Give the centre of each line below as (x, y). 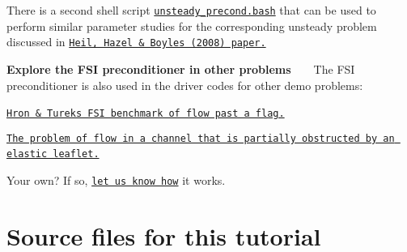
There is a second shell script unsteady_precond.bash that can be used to (191, 10)
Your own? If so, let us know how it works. (116, 180)
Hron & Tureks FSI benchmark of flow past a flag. (146, 114)
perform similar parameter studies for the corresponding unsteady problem (192, 26)
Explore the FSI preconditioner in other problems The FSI (181, 68)
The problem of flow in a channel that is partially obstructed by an (201, 138)
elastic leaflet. (53, 154)
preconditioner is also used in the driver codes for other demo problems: (185, 85)
